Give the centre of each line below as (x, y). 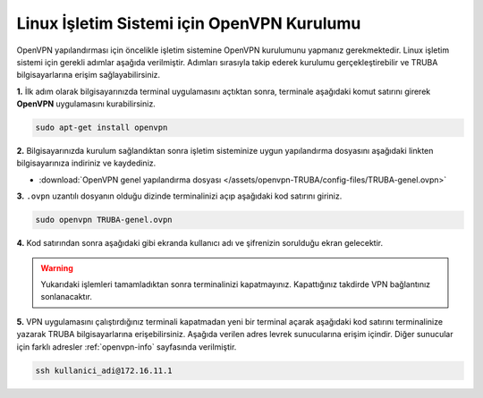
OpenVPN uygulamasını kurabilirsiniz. (86, 104)
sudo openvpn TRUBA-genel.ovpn (104, 220)
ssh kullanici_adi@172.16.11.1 (104, 370)
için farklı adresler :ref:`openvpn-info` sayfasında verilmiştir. (127, 347)
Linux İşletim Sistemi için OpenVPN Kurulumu (189, 23)
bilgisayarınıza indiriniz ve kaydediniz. (86, 163)
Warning (57, 267)
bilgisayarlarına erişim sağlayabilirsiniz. (89, 75)
